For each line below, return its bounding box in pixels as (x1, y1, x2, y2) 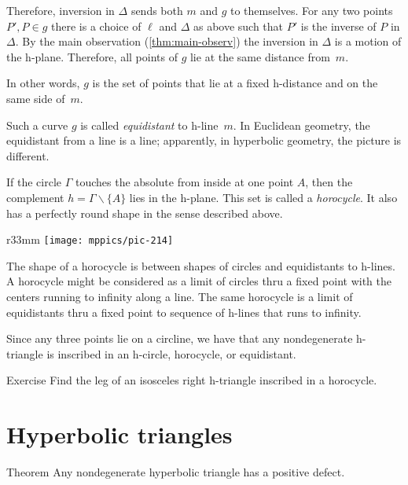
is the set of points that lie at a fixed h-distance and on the (92, 75, 378, 91)
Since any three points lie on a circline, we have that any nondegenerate (6, 330, 353, 347)
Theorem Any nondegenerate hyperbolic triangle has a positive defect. (6, 464, 345, 480)
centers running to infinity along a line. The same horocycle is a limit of (6, 288, 353, 304)
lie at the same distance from (189, 48, 330, 64)
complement (6, 189, 64, 205)
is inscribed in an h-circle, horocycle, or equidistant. (46, 345, 296, 362)
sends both (130, 2, 183, 18)
